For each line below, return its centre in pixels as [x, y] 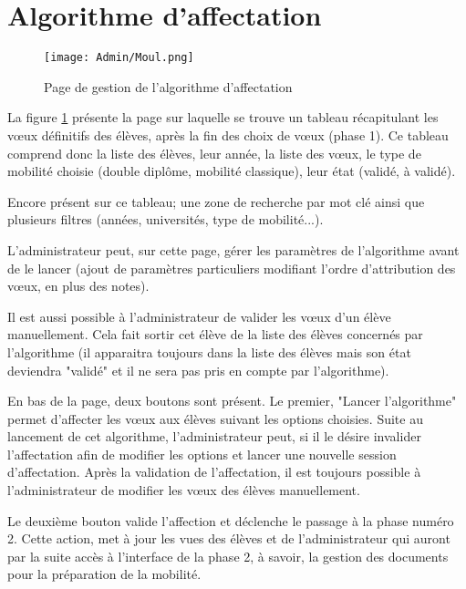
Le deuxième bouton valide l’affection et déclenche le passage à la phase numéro [231, 520]
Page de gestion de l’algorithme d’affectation [168, 86]
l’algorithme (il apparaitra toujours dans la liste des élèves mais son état [209, 351]
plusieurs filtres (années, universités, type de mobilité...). [166, 219]
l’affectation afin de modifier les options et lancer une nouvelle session [202, 454]
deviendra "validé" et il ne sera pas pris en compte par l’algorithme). [198, 370]
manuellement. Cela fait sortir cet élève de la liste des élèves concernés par [215, 334]
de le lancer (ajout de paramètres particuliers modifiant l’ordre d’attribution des [232, 268]
